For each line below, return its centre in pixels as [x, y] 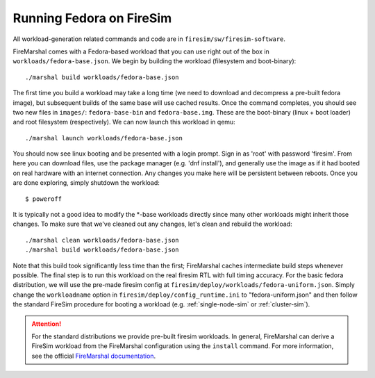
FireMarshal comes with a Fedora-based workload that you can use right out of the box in [141, 51]
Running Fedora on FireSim [92, 18]
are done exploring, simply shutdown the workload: [86, 183]
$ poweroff [44, 199]
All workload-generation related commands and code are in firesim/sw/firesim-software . [149, 39]
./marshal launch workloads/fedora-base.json [104, 138]
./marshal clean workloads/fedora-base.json [102, 240]
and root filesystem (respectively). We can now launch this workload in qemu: [124, 122]
